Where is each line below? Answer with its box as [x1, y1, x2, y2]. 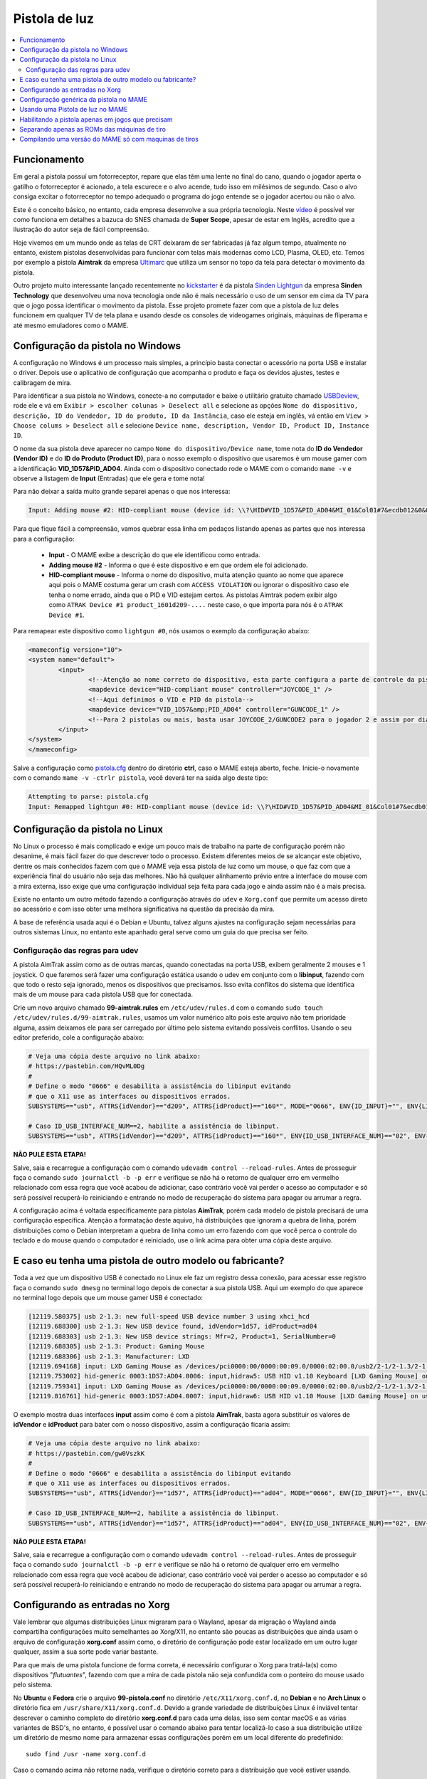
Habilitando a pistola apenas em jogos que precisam [19, 115, 174, 124]
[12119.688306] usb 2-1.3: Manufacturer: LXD [28, 1352, 190, 1361]
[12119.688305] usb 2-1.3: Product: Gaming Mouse [28, 1342, 205, 1351]
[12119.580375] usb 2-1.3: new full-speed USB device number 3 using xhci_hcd [28, 1312, 310, 1320]
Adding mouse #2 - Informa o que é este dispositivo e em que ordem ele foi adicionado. [48, 561, 309, 569]
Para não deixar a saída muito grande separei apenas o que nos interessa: [13, 487, 231, 496]
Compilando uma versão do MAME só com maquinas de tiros [19, 135, 199, 144]
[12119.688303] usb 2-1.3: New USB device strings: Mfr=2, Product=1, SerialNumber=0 [28, 1332, 336, 1341]
